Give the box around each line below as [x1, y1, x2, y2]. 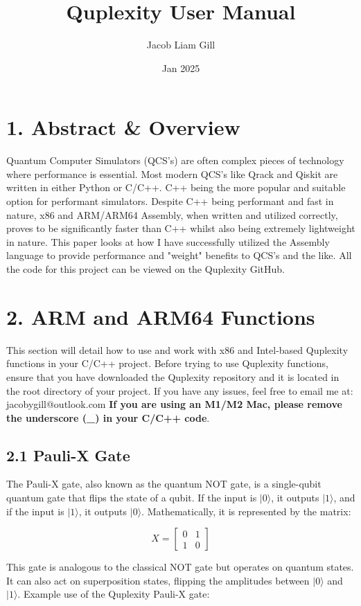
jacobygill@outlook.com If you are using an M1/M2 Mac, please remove [6, 397, 342, 411]
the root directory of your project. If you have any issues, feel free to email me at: [6, 383, 353, 398]
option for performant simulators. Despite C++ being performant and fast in [6, 194, 334, 208]
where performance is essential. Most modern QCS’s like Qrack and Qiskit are [6, 166, 338, 181]
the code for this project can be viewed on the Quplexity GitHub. [6, 262, 285, 276]
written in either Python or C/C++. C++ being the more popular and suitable [6, 180, 346, 195]
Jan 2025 [161, 60, 200, 75]
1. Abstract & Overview [6, 113, 240, 141]
